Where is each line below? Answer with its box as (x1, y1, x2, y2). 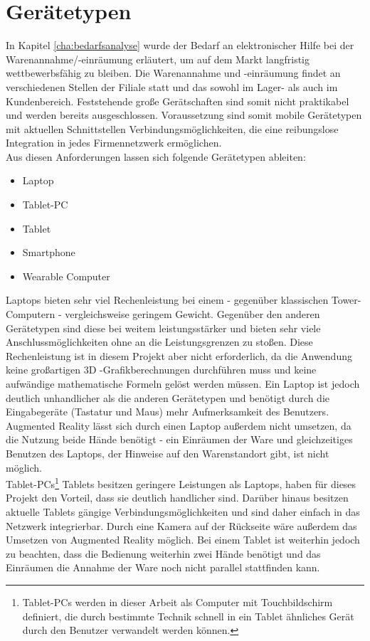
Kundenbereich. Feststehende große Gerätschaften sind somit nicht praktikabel (6, 93, 349, 108)
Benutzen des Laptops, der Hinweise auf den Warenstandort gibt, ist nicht (6, 445, 329, 460)
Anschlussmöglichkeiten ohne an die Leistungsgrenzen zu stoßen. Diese (6, 334, 313, 349)
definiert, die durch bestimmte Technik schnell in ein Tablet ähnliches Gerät (22, 608, 354, 623)
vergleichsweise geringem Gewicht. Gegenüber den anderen (65, 307, 320, 322)
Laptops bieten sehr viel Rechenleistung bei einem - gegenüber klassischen (6, 292, 329, 307)
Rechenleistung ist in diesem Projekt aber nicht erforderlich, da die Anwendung (6, 348, 352, 363)
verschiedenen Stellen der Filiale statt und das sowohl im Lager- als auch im (6, 79, 338, 94)
